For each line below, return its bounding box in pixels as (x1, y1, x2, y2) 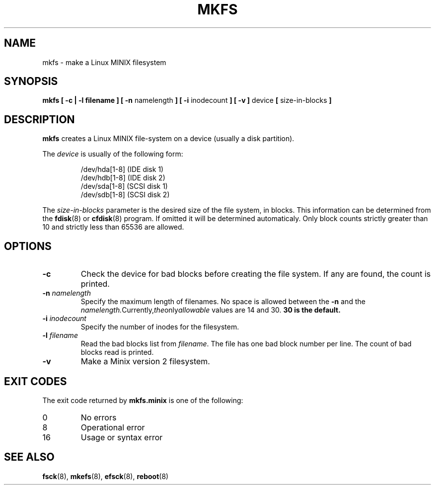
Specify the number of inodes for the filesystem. (80, 323, 239, 331)
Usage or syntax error (80, 432, 163, 442)
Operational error (80, 422, 145, 432)
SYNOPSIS (4, 75, 58, 88)
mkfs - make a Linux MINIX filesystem (42, 58, 166, 67)
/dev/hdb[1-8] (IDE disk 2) (80, 173, 165, 182)
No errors (80, 412, 117, 422)
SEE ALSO (4, 451, 55, 464)
